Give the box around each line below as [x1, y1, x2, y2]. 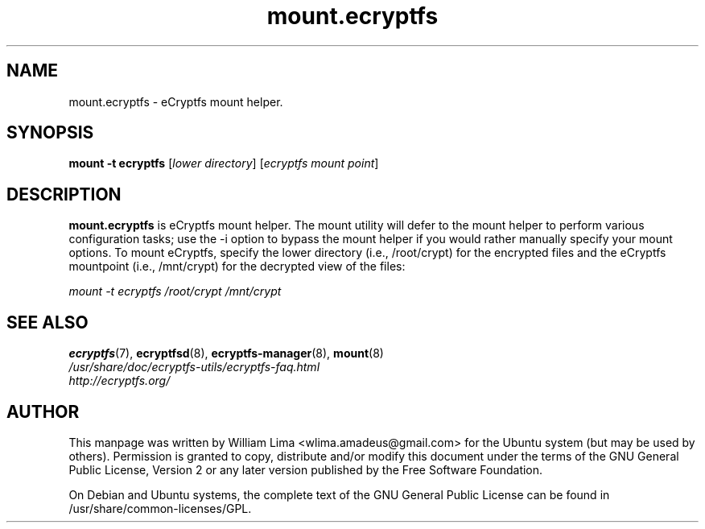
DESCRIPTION [6, 184, 122, 205]
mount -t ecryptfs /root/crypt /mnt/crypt [68, 284, 282, 299]
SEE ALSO [6, 312, 89, 333]
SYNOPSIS [6, 122, 94, 143]
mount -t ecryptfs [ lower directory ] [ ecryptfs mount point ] [68, 156, 379, 171]
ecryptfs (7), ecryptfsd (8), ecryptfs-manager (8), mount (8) [68, 346, 384, 361]
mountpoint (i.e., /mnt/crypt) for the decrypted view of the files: [68, 259, 406, 274]
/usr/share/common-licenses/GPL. [68, 501, 252, 515]
